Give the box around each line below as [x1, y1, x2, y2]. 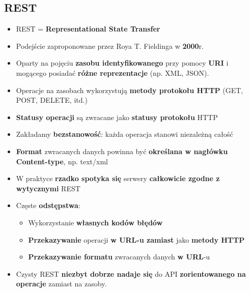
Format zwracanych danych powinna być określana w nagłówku [16, 145, 228, 156]
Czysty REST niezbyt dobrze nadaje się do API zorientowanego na [16, 268, 246, 279]
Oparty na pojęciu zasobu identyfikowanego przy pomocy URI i [16, 57, 229, 68]
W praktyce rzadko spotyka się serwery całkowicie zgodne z [16, 173, 220, 184]
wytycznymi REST [16, 183, 80, 193]
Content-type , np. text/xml [16, 156, 108, 166]
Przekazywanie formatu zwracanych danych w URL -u [28, 251, 210, 262]
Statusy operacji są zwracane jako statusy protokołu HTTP [16, 111, 218, 122]
